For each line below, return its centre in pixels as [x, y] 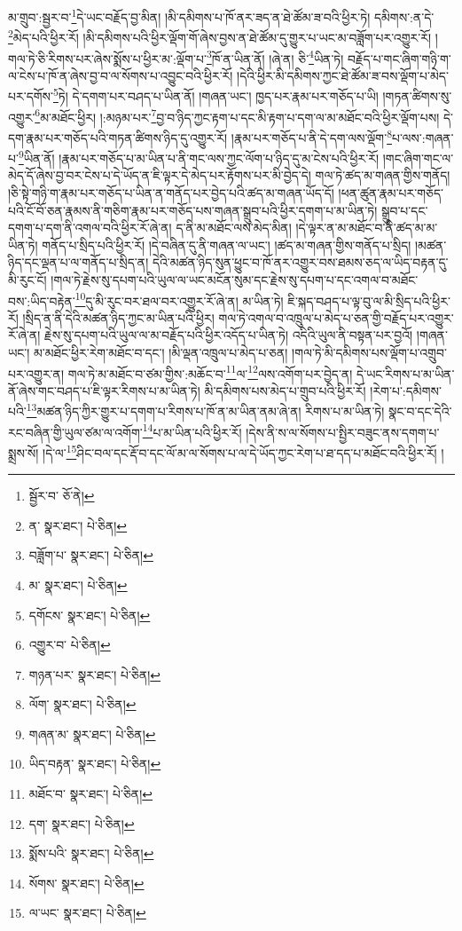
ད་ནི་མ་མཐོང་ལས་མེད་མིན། [234, 228]
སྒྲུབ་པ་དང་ [405, 210]
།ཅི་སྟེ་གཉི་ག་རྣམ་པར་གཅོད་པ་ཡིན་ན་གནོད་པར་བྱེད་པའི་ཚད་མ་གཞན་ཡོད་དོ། [171, 192]
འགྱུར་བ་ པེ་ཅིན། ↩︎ [70, 645]
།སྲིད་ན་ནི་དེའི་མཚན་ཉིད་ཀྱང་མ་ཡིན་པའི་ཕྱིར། [118, 317]
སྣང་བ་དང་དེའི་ [420, 411]
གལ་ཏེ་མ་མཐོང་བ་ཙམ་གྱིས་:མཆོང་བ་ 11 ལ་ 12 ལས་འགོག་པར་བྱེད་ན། [210, 372]
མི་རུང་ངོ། [27, 279]
